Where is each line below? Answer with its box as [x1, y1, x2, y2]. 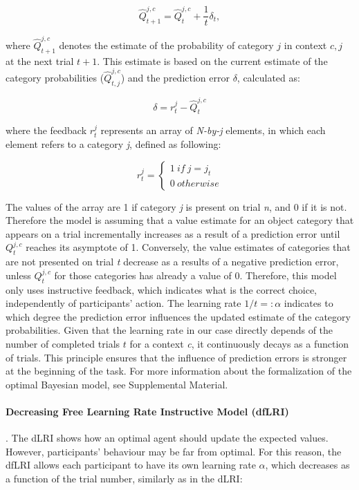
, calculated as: [237, 70, 300, 85]
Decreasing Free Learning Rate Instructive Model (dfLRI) [6, 404, 289, 418]
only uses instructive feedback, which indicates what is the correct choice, [6, 282, 317, 296]
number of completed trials [6, 336, 120, 350]
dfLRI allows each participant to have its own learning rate [6, 458, 256, 472]
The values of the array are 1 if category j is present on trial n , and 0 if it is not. [6, 199, 347, 214]
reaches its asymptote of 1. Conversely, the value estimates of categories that [26, 240, 351, 254]
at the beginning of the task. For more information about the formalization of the [6, 364, 352, 378]
